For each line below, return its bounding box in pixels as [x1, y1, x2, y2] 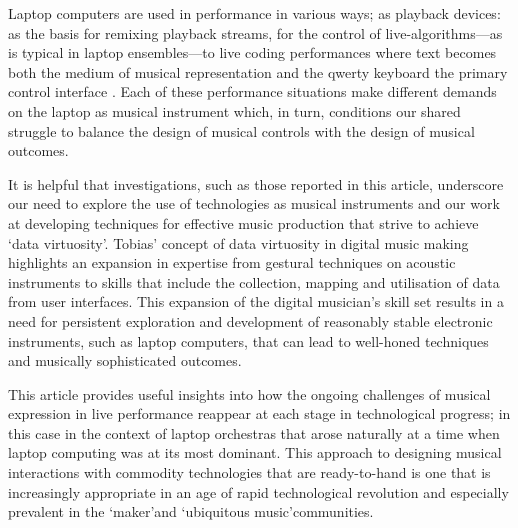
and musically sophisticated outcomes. [8, 350, 242, 371]
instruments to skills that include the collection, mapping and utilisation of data [8, 271, 500, 292]
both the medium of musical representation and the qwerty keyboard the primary [8, 61, 508, 82]
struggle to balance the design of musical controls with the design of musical [8, 120, 475, 141]
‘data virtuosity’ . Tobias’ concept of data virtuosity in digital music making [8, 232, 469, 253]
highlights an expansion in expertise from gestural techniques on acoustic [8, 252, 456, 273]
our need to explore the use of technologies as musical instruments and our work [8, 193, 500, 214]
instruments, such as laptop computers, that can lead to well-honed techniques [8, 330, 489, 351]
